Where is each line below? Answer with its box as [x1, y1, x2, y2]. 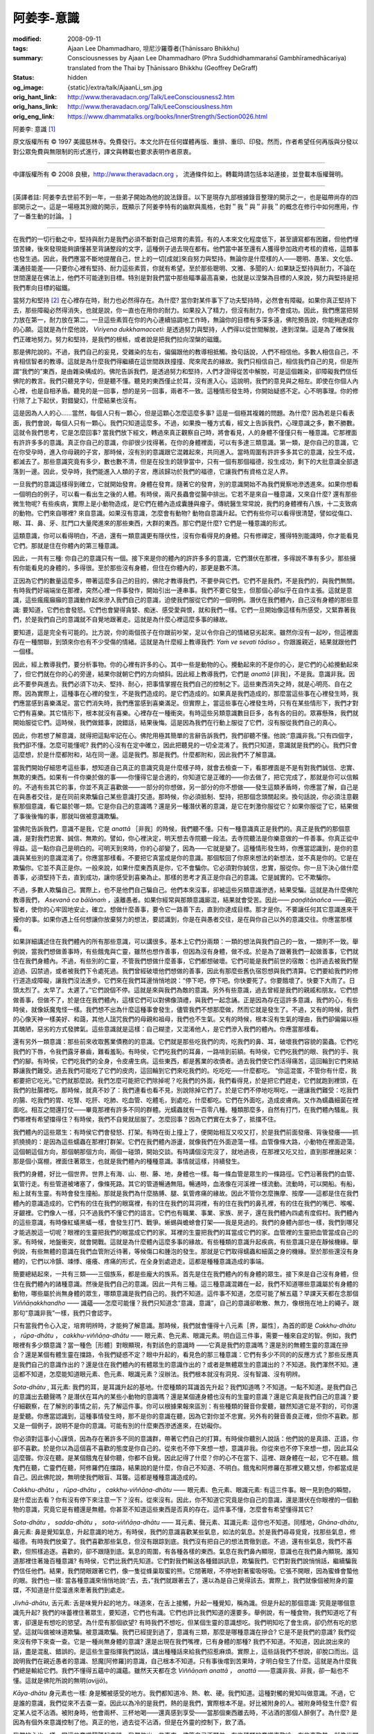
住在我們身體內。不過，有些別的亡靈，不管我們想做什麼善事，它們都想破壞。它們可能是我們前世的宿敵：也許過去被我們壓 [12, 957, 359, 965]
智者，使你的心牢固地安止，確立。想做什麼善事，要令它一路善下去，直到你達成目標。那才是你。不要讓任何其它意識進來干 [12, 905, 359, 913]
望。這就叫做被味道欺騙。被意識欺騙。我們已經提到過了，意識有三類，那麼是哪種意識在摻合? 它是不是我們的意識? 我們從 [12, 1627, 357, 1636]
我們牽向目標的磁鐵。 [12, 283, 74, 291]
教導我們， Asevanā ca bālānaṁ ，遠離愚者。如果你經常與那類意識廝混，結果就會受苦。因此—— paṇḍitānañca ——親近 [12, 895, 357, 904]
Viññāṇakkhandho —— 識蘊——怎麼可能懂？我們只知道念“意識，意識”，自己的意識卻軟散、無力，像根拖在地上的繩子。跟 [12, 1299, 359, 1307]
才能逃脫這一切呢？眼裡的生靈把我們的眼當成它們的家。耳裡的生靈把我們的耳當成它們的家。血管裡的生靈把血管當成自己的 [12, 1228, 359, 1236]
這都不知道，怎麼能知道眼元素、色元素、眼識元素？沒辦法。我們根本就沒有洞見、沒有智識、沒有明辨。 [12, 1370, 304, 1378]
